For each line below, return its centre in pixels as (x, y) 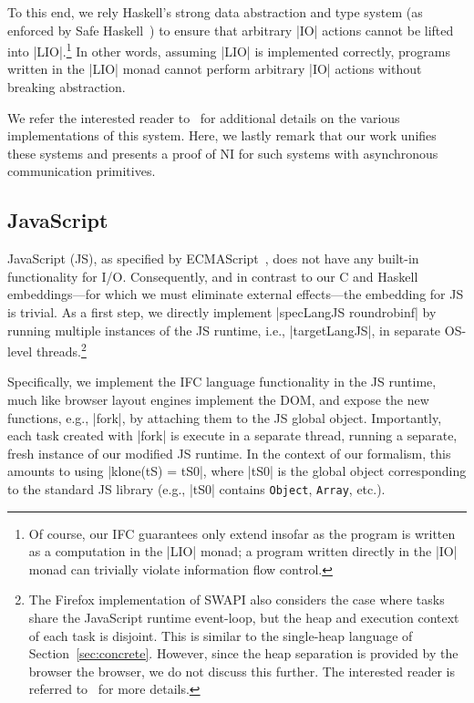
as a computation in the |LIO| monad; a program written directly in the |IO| (243, 551)
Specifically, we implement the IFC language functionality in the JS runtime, (222, 382)
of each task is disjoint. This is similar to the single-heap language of (221, 635)
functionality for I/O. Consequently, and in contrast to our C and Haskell (213, 276)
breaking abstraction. (67, 87)
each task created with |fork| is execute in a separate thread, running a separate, (232, 435)
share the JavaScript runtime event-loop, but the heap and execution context (244, 618)
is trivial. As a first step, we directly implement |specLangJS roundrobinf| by (222, 311)
